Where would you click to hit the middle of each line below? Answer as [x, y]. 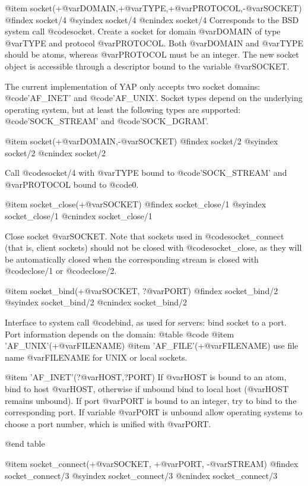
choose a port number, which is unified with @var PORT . [108, 423]
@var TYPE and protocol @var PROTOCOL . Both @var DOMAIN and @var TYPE [154, 42]
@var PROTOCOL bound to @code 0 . [72, 184]
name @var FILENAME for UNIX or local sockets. [96, 357]
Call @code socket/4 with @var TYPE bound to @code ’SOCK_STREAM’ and [146, 173]
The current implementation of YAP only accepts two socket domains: [133, 86]
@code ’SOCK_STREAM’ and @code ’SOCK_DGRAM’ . [107, 121]
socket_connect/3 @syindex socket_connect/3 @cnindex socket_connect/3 [141, 475]
